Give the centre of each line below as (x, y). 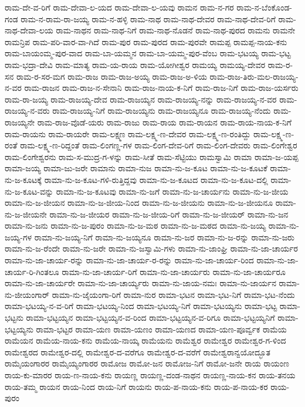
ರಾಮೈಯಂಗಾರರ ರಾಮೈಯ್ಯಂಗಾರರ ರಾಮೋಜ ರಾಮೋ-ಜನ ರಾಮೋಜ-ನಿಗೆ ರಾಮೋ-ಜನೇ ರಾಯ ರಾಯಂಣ (147, 363)
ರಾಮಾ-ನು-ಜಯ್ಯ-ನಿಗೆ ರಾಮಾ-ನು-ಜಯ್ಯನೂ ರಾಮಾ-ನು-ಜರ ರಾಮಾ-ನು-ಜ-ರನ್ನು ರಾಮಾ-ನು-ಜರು (164, 237)
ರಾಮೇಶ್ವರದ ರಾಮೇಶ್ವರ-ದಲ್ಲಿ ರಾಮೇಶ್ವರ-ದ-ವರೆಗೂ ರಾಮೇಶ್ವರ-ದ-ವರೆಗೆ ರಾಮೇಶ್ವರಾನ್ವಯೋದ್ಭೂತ (138, 352)
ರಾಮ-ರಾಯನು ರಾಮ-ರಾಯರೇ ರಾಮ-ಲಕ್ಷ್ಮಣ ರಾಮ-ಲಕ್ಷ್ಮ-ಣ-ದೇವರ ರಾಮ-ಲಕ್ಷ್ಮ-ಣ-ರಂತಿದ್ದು (128, 133)
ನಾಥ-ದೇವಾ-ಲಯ (29, 30)
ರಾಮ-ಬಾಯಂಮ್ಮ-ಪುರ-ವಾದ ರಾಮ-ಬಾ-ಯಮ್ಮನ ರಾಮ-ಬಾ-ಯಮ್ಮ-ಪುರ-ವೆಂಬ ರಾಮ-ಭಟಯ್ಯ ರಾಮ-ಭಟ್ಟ (148, 53)
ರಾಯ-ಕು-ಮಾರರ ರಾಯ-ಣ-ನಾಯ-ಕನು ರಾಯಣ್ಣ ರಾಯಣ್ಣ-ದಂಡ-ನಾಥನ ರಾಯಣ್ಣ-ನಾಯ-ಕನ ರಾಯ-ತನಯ (150, 375)
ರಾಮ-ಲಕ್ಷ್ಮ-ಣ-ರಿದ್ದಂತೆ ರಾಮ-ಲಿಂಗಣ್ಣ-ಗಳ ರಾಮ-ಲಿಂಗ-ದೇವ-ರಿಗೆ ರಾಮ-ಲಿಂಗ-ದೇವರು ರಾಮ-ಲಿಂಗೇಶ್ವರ (159, 145)
